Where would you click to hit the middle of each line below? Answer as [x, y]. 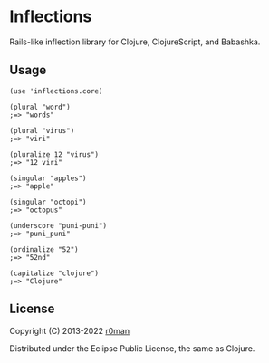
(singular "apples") [48, 178]
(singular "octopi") [48, 202]
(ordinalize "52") [44, 249]
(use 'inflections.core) [56, 91]
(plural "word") [40, 107]
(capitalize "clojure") [54, 273]
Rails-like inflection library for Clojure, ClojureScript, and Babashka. [135, 42]
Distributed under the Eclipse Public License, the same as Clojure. [132, 348]
